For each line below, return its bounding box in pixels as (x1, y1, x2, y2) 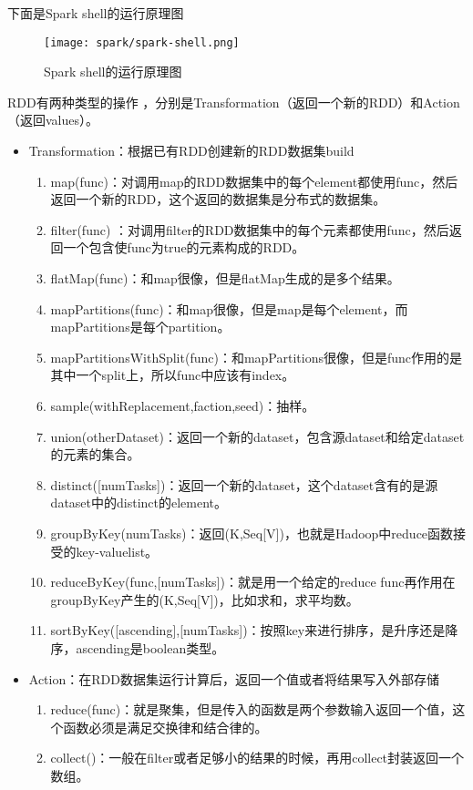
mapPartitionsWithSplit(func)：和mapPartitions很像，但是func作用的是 (50, 347, 463, 366)
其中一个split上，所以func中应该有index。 (50, 365, 295, 385)
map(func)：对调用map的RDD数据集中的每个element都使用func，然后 (50, 171, 458, 190)
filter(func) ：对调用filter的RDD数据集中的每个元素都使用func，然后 (50, 220, 449, 239)
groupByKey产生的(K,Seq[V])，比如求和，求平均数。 (50, 590, 359, 609)
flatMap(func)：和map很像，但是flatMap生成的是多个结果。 (50, 269, 400, 287)
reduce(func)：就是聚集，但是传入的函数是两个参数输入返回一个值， (50, 700, 453, 719)
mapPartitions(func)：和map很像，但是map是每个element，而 (50, 299, 408, 318)
